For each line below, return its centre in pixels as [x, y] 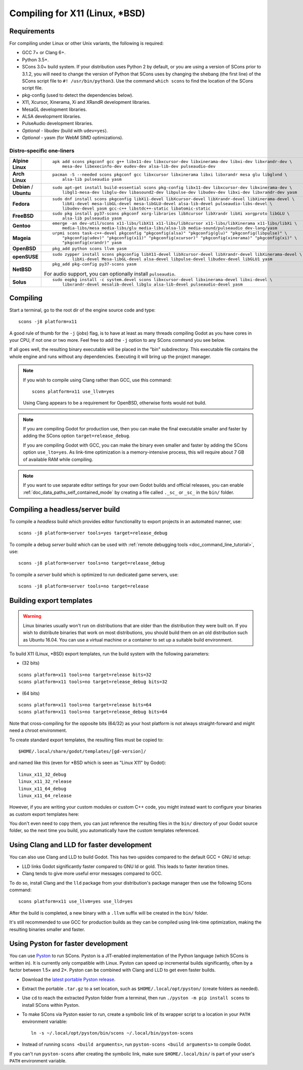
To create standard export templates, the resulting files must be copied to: [86, 740]
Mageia [22, 238]
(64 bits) [31, 693]
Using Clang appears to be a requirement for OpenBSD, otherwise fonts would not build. [115, 403]
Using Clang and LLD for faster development [81, 845]
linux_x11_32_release [45, 782]
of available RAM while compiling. [58, 459]
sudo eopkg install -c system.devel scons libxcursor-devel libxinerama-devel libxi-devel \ [162, 280]
